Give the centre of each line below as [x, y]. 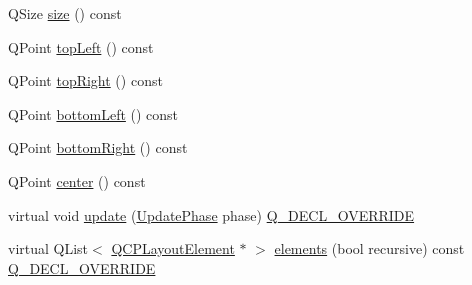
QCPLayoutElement [173, 248]
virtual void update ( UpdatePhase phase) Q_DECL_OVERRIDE [211, 214]
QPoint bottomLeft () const [93, 113]
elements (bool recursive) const [369, 248]
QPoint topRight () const [85, 80]
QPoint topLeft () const [81, 46]
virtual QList [48, 248]
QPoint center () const [77, 180]
